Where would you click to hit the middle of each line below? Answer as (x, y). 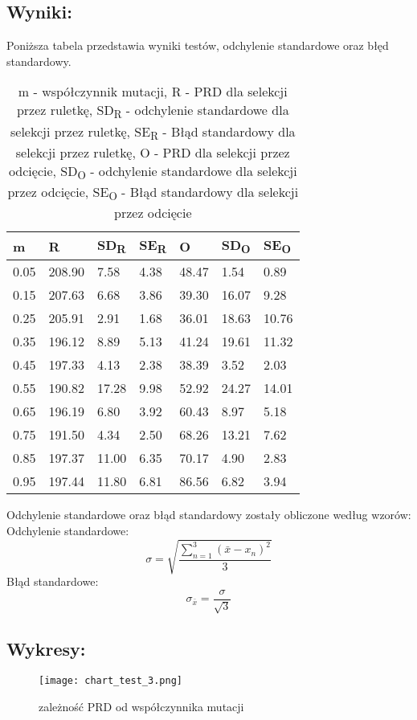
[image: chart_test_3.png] (110, 681)
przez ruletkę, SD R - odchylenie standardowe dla (153, 111)
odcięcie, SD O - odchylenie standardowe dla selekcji (153, 172)
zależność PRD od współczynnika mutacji (141, 706)
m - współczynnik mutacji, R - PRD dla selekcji (153, 92)
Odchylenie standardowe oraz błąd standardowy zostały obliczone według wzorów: (209, 515)
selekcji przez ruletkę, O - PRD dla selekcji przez (153, 152)
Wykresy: (46, 648)
